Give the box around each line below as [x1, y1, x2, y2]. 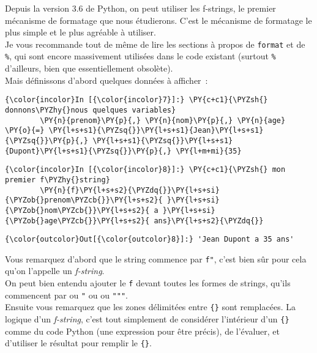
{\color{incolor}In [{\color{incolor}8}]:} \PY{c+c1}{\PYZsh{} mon [5, 165, 286, 174]
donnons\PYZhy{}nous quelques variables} [5, 105, 176, 114]
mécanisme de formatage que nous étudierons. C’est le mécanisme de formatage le [5, 13, 312, 26]
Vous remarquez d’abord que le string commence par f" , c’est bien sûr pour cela [5, 252, 307, 265]
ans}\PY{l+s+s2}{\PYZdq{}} [154, 216, 264, 225]
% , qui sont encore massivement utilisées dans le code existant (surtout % [5, 50, 276, 62]
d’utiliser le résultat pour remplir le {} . [5, 336, 152, 349]
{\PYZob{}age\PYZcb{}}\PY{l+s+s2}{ [5, 216, 150, 225]
